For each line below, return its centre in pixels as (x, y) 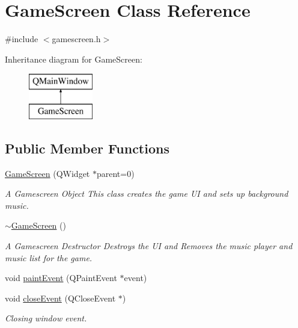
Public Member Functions (87, 148)
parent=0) (115, 173)
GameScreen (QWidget (47, 173)
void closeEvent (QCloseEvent (60, 298)
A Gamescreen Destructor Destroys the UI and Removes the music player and (149, 246)
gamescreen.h (76, 39)
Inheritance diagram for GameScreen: (74, 59)
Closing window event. (46, 318)
